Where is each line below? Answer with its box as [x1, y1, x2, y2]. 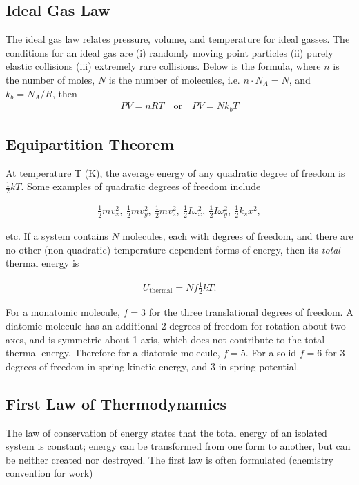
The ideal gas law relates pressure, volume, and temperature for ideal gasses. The [6, 32, 350, 46]
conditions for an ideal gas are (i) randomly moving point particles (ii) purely [6, 45, 333, 59]
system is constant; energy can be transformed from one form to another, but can [6, 439, 351, 453]
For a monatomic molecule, [6, 305, 120, 319]
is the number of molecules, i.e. [108, 72, 240, 86]
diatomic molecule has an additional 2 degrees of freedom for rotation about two [6, 318, 346, 333]
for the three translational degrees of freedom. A [148, 305, 353, 319]
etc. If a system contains [6, 229, 108, 243]
